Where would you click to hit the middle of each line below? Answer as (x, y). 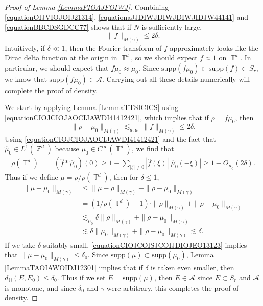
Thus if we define (31, 177)
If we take (20, 244)
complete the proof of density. (51, 90)
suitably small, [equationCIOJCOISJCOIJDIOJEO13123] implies (145, 244)
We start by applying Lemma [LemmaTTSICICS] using (92, 107)
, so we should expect (164, 58)
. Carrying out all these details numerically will (176, 79)
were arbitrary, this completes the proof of (173, 287)
